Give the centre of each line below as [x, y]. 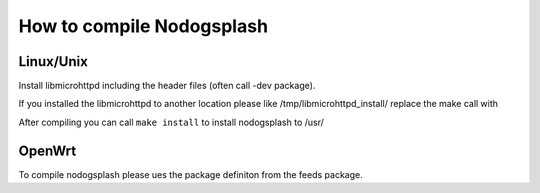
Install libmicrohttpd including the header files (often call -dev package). [167, 86]
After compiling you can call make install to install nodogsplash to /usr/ [171, 122]
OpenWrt [47, 150]
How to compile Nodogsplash [143, 26]
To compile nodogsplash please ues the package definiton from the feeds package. [191, 174]
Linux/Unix [53, 61]
